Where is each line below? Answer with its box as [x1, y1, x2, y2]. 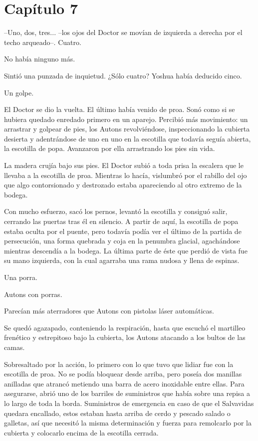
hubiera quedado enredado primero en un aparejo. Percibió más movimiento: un [4, 113, 248, 124]
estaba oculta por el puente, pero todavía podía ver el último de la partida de [4, 225, 242, 236]
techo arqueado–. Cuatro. [4, 36, 81, 47]
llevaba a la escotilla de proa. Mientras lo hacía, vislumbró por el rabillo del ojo [4, 169, 247, 180]
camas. [4, 341, 25, 352]
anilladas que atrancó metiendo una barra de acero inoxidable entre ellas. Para [4, 378, 245, 388]
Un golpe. [4, 87, 34, 97]
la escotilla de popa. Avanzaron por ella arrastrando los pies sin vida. [4, 143, 215, 153]
